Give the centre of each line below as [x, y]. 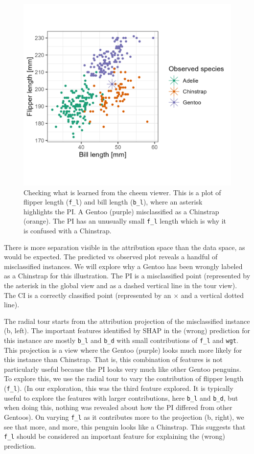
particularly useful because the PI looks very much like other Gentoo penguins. [123, 369]
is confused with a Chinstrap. [68, 231]
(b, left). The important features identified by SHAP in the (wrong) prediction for [127, 330]
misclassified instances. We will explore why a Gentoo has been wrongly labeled [123, 266]
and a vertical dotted [212, 295]
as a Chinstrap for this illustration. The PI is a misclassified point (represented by [127, 276]
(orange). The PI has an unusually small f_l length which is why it [125, 221]
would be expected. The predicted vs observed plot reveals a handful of [111, 257]
